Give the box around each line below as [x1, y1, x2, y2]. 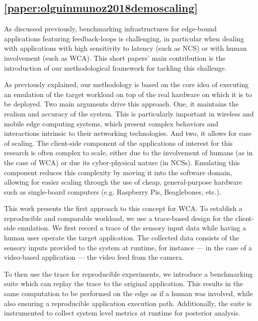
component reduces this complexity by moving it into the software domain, [4, 167, 232, 177]
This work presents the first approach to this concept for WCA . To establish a [4, 203, 243, 214]
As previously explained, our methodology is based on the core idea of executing [4, 79, 249, 90]
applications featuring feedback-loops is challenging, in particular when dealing [4, 33, 244, 43]
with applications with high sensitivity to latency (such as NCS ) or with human [4, 43, 247, 53]
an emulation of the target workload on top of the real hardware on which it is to [4, 89, 252, 99]
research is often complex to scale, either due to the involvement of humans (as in [4, 147, 253, 158]
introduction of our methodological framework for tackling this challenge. [4, 62, 227, 73]
